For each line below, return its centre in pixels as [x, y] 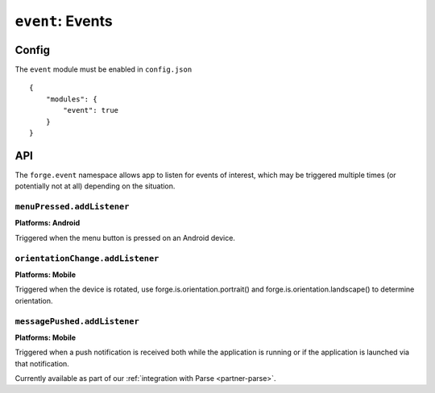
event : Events [64, 21]
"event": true [91, 110]
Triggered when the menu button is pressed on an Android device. [125, 238]
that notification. [42, 363]
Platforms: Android [48, 223]
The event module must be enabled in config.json [104, 69]
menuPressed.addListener [72, 207]
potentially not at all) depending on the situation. [95, 186]
